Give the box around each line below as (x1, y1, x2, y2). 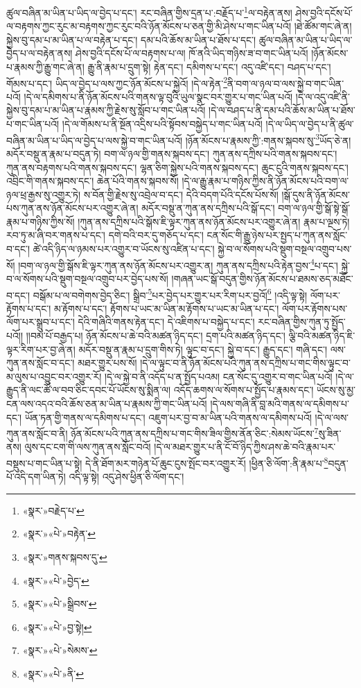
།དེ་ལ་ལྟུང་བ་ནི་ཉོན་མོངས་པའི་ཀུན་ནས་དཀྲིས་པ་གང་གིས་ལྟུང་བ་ (140, 355, 351, 370)
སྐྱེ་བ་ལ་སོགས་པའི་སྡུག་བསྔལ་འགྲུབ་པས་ (218, 242, 352, 256)
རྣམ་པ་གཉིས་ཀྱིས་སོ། (6, 214, 75, 228)
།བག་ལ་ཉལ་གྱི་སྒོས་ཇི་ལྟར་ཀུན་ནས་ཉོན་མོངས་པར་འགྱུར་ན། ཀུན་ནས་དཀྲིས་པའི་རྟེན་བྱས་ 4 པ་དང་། (18, 255, 338, 272)
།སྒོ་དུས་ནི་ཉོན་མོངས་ (281, 187, 350, 201)
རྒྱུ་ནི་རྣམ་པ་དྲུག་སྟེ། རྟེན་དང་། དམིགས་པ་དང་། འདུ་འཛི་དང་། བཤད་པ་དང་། (87, 60, 331, 74)
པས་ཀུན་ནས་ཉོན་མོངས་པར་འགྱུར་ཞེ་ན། (6, 201, 139, 215)
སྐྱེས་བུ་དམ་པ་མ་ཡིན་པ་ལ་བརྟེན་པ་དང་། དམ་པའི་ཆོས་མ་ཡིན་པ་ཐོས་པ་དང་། (6, 32, 256, 47)
